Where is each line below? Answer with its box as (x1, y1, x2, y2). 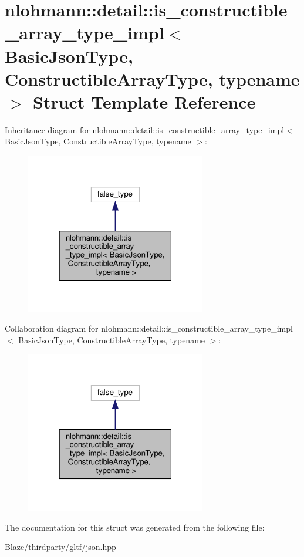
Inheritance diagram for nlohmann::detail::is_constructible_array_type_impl (5, 123, 285, 136)
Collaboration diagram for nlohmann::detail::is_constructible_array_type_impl (5, 322, 293, 335)
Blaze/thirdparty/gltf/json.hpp (5, 541, 116, 553)
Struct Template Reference (33, 89, 256, 113)
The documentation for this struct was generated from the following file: (5, 521, 265, 533)
